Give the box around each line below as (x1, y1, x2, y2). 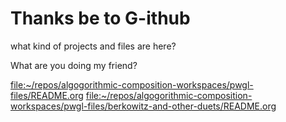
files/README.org (10, 89, 84, 101)
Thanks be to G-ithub (10, 7, 191, 30)
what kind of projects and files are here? (10, 40, 177, 52)
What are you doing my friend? (10, 59, 138, 71)
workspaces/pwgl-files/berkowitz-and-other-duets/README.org (10, 100, 277, 112)
